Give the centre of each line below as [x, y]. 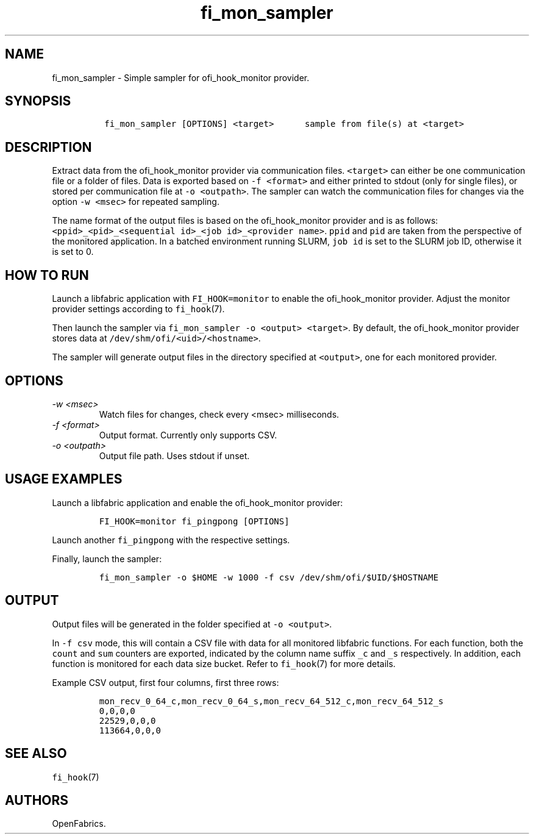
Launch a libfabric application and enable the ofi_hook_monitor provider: [198, 502]
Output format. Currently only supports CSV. [188, 435]
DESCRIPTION [48, 147]
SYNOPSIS [38, 101]
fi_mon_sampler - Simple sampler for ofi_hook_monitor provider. [181, 77]
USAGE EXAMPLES [64, 479]
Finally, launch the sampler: [107, 559]
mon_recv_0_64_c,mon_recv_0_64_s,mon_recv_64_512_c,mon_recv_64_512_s [271, 701]
